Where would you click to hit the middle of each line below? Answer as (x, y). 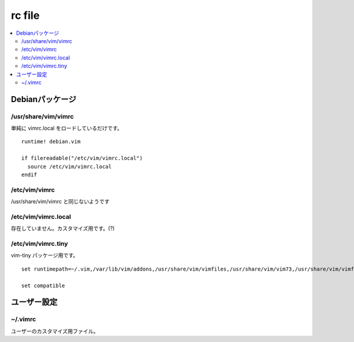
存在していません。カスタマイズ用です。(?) (63, 228)
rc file (25, 15)
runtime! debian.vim (51, 142)
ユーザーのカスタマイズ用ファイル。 (55, 331)
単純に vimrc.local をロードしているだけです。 (67, 128)
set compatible (43, 285)
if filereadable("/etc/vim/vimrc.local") (82, 158)
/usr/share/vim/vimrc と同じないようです (60, 202)
